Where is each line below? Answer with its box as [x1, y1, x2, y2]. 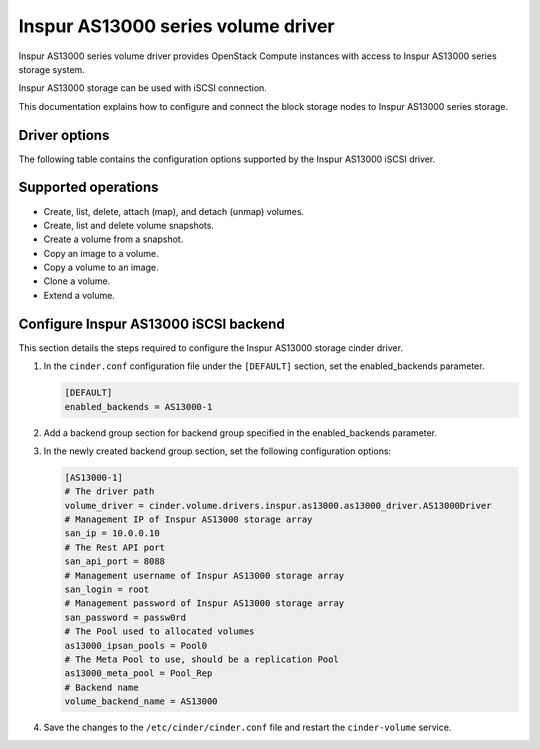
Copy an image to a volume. [43, 247, 159, 259]
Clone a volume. [43, 275, 111, 287]
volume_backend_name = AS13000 [64, 696, 219, 707]
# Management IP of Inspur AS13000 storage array [64, 514, 313, 525]
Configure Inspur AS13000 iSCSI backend [18, 315, 285, 332]
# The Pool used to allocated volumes [64, 626, 255, 637]
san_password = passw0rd [64, 611, 187, 623]
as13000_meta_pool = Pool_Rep [64, 668, 213, 679]
